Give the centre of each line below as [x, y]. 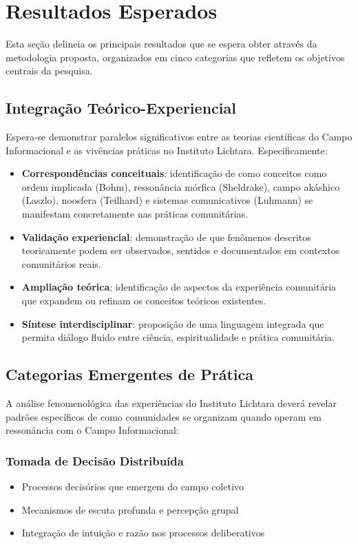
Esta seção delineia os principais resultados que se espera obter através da [161, 44]
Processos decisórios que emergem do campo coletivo [133, 487]
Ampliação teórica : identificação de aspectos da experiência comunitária [179, 287]
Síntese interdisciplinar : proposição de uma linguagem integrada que [173, 323]
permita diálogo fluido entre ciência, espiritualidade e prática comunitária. [178, 337]
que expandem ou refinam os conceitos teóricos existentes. [144, 301]
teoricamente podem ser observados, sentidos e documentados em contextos [181, 250]
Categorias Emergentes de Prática [129, 374]
